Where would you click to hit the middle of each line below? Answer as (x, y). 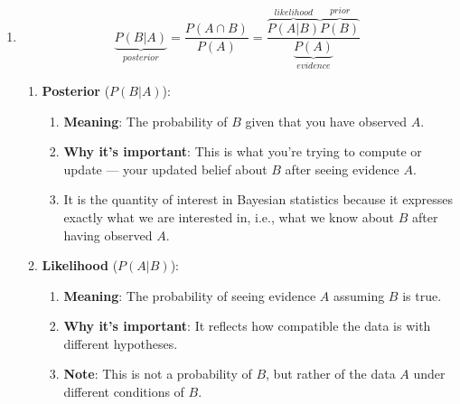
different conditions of (124, 392)
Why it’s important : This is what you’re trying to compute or (243, 151)
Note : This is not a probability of (158, 374)
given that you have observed (326, 121)
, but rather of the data (331, 374)
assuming (359, 295)
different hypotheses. (121, 343)
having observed (108, 235)
